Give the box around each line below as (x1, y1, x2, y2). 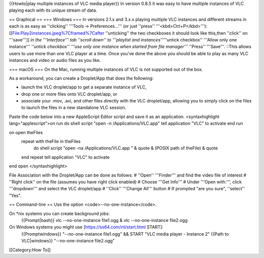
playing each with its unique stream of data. (9, 7, 97, 13)
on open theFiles (9, 129, 43, 135)
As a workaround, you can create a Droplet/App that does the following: (9, 75, 154, 81)
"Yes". (9, 193, 22, 198)
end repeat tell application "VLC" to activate (21, 154, 110, 160)
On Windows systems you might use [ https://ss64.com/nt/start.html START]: (9, 224, 164, 230)
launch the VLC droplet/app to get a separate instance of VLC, (21, 84, 147, 90)
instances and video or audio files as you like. (9, 58, 101, 63)
